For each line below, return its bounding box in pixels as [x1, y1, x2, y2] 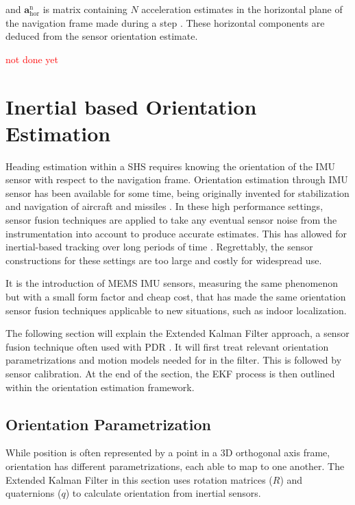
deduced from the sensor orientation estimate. [5, 29, 198, 43]
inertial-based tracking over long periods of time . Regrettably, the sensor [5, 239, 313, 254]
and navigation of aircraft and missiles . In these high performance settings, [5, 199, 323, 213]
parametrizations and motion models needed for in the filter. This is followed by [5, 353, 342, 367]
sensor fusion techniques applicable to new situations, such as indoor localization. [5, 303, 347, 317]
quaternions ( [5, 486, 62, 500]
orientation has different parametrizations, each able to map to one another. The [5, 458, 345, 473]
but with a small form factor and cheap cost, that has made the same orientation [5, 290, 346, 304]
